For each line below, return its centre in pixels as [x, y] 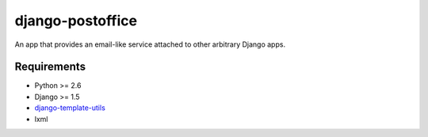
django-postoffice [76, 21]
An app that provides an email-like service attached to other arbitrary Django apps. [150, 44]
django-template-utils [70, 108]
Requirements [50, 67]
